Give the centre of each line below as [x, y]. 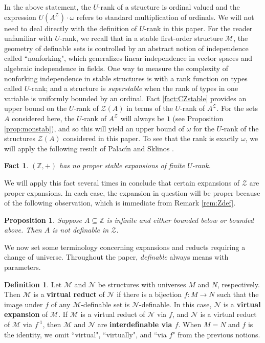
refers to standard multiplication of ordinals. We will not [165, 17]
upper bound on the [36, 108]
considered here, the [43, 118]
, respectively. [238, 284]
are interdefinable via [135, 324]
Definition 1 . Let [33, 284]
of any [61, 304]
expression [20, 17]
